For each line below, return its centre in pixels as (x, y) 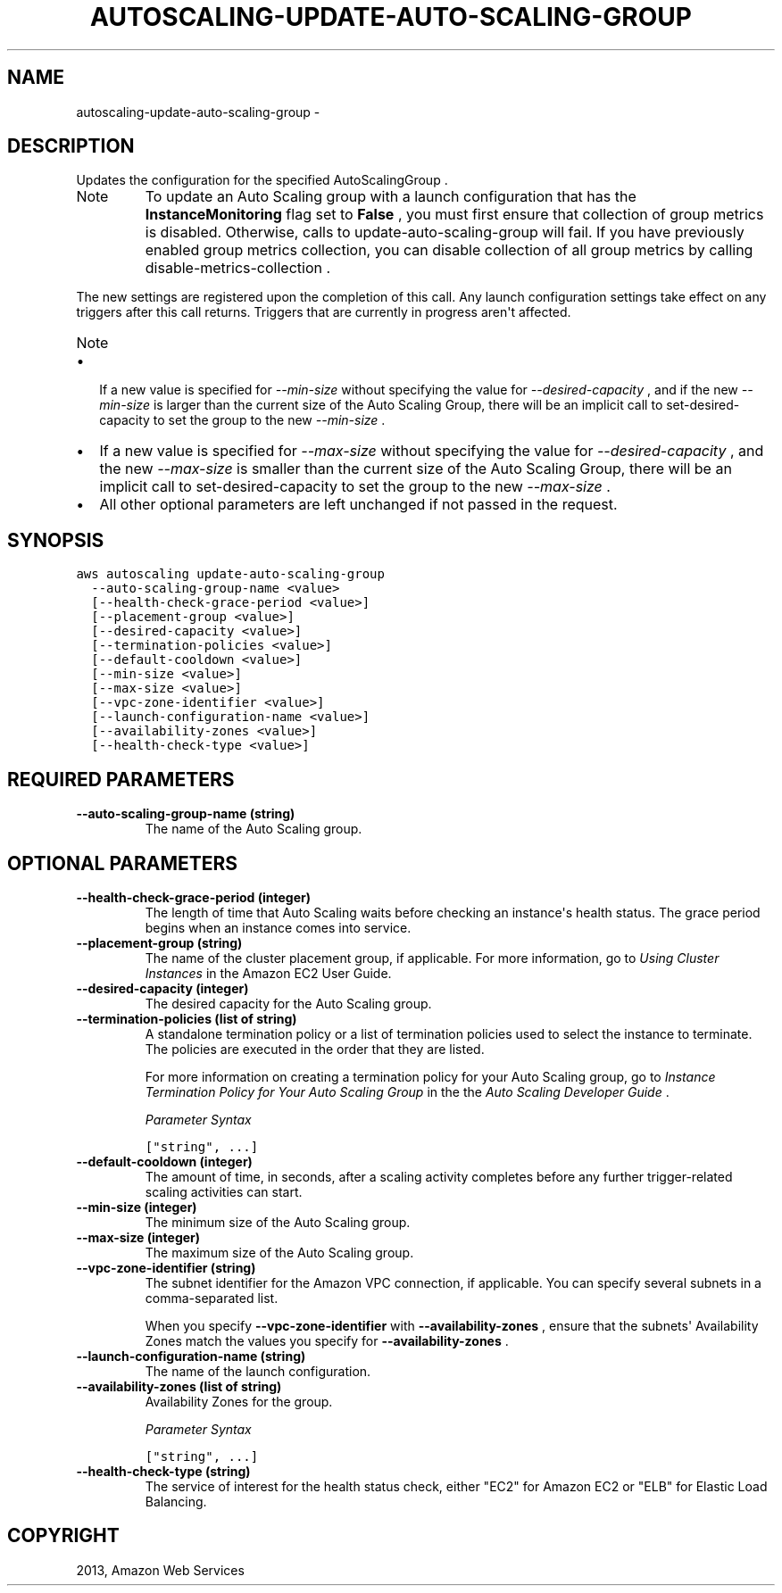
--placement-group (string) (159, 942)
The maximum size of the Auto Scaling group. (279, 1252)
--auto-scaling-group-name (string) (186, 814)
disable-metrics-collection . (238, 268)
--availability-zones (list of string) (179, 1386)
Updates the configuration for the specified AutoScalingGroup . (262, 180)
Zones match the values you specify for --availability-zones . (327, 1340)
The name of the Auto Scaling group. (254, 829)
